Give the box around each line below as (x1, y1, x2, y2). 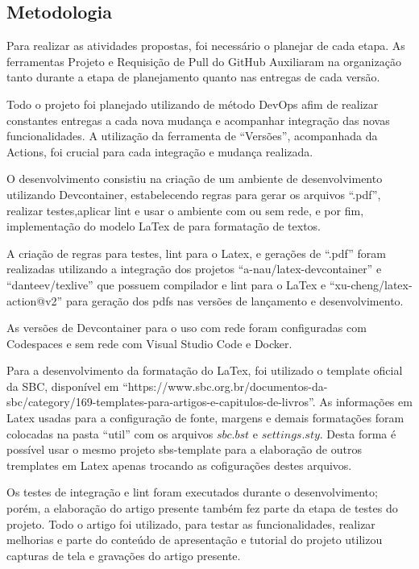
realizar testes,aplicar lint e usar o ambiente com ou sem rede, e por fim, (6, 201, 364, 218)
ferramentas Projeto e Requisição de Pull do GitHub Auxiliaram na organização (6, 52, 401, 69)
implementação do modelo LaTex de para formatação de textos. (6, 218, 321, 235)
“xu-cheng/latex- (329, 276, 413, 293)
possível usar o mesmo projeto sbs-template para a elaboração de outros (6, 441, 362, 458)
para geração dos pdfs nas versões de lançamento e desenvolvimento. (65, 292, 404, 309)
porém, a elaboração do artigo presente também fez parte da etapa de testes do (6, 500, 398, 517)
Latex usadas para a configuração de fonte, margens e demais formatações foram (6, 409, 404, 426)
